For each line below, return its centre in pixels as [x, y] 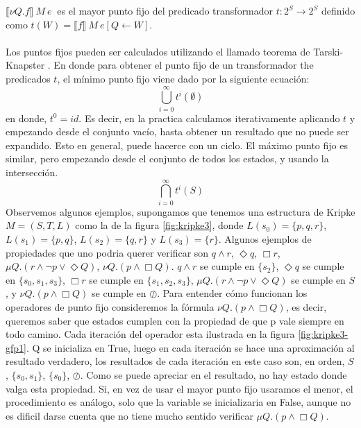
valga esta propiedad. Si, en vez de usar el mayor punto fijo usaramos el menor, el [179, 388]
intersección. [32, 172]
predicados [28, 78]
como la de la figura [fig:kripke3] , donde [159, 225]
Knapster [25, 65]
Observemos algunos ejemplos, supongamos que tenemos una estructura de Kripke [180, 211]
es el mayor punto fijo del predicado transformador [165, 10]
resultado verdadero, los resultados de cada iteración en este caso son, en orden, [175, 361]
